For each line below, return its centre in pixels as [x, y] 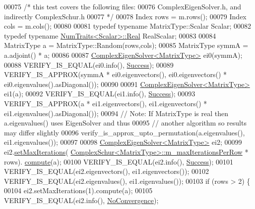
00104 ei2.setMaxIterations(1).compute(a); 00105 [78, 190]
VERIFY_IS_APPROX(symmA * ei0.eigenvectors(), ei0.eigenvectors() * [116, 74]
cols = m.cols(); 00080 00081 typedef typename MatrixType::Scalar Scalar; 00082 [128, 26]
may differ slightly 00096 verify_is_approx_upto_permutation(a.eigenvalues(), [125, 132]
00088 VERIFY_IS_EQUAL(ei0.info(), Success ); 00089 [89, 64]
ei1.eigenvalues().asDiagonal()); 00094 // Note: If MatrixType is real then [116, 113]
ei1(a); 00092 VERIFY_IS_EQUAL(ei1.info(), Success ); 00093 [100, 94]
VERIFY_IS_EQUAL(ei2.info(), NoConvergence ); [81, 200]
